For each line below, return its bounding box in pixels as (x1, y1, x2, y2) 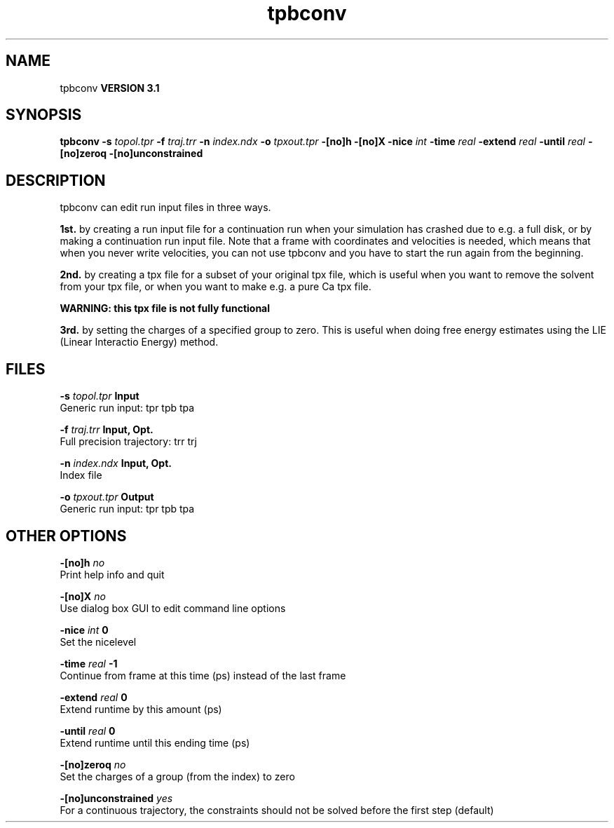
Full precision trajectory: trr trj (60, 435, 197, 448)
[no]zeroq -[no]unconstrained (60, 147, 203, 160)
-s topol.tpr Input (60, 390, 139, 402)
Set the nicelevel (60, 635, 137, 648)
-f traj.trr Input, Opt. (60, 423, 153, 436)
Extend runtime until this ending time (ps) (60, 736, 250, 749)
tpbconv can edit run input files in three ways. (60, 201, 271, 214)
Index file (60, 469, 102, 482)
